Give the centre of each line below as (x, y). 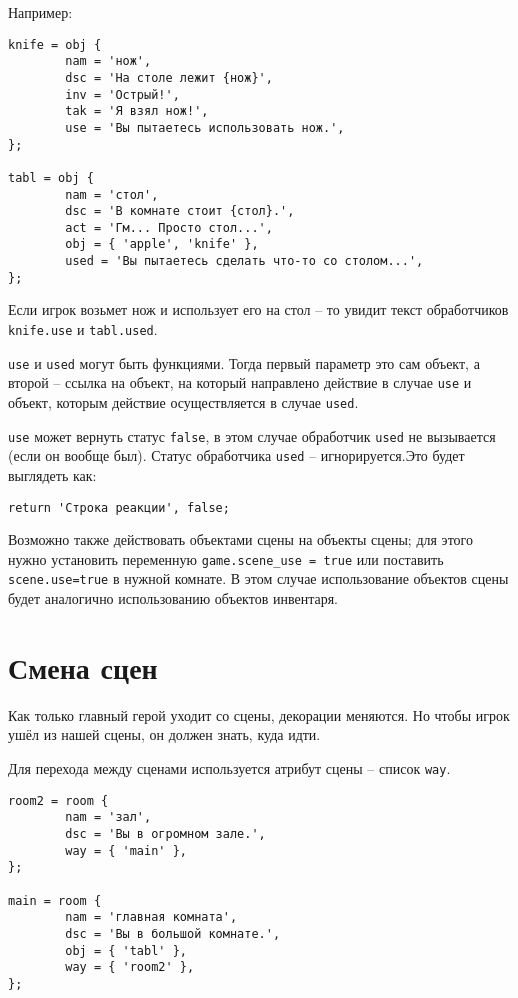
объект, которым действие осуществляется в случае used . (183, 402)
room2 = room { (58, 800)
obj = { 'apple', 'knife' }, (162, 244)
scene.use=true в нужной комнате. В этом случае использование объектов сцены (258, 578)
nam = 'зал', (108, 817)
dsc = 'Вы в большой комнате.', (173, 933)
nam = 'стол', (112, 194)
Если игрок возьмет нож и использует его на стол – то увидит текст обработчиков (258, 309)
